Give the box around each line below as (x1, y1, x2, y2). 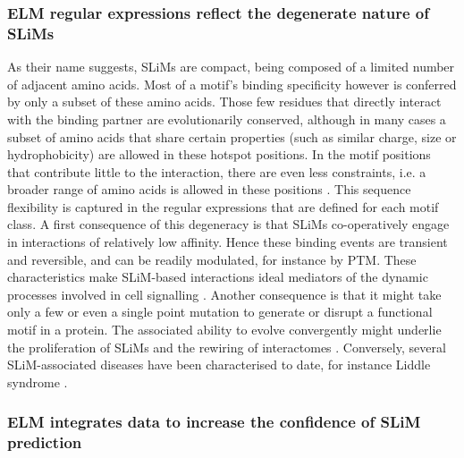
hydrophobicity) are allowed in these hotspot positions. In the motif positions (7, 145, 431, 164)
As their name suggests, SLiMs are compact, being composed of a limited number (7, 57, 455, 76)
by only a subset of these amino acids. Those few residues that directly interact (7, 92, 442, 111)
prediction (7, 431, 82, 454)
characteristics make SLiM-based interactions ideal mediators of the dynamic (7, 267, 428, 286)
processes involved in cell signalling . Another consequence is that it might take (7, 284, 442, 303)
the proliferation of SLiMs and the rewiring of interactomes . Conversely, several (7, 337, 446, 356)
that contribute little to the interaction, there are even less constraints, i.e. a (7, 162, 426, 181)
